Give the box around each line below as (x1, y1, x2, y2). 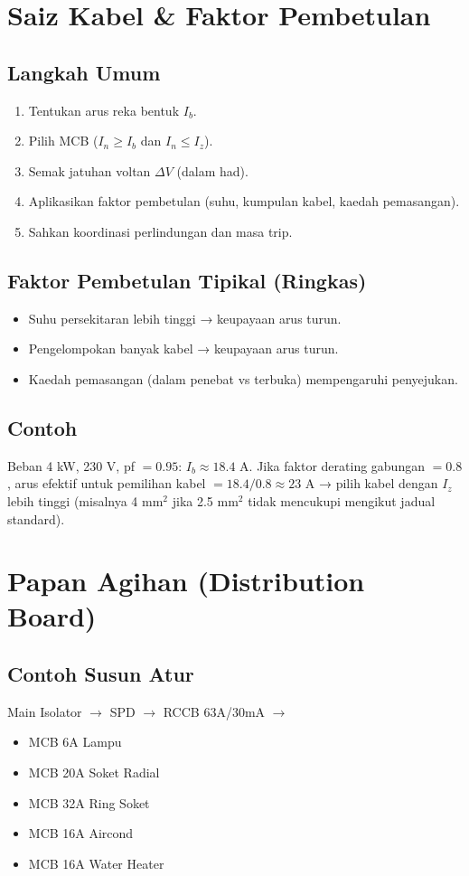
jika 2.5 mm (172, 491, 239, 510)
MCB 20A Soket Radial (28, 763, 160, 782)
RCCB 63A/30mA (163, 702, 266, 721)
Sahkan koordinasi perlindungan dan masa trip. (28, 221, 293, 240)
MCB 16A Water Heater (28, 853, 164, 872)
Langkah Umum (7, 58, 161, 86)
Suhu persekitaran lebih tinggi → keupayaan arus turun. (28, 308, 342, 327)
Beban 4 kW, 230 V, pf (7, 456, 135, 475)
